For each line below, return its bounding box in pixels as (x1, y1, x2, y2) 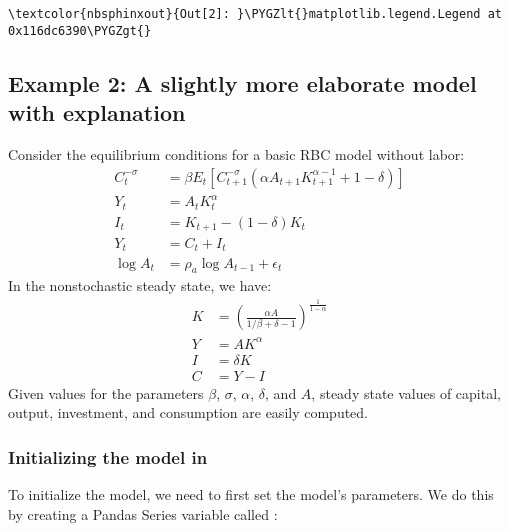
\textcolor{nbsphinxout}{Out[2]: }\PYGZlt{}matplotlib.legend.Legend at (8, 7, 502, 21)
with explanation (8, 97, 186, 128)
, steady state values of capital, (311, 382, 501, 403)
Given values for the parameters (8, 382, 204, 403)
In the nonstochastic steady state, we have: (8, 275, 272, 296)
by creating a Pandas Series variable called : (8, 503, 278, 524)
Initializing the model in (8, 445, 208, 469)
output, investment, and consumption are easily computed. (8, 402, 369, 423)
